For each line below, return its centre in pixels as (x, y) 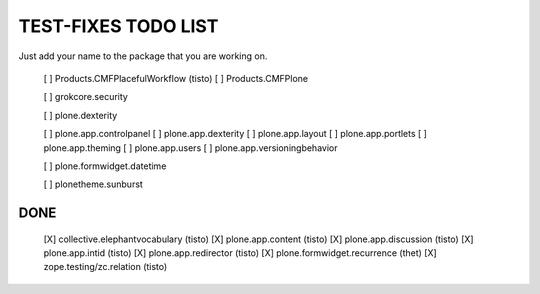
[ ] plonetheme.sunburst (93, 184)
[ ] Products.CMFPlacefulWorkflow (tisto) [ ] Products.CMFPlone (176, 78)
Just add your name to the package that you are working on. (143, 56)
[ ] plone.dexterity (80, 115)
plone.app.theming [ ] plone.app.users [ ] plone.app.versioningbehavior (190, 147)
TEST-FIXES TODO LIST (118, 26)
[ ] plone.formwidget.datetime (105, 166)
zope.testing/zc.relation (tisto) (105, 267)
